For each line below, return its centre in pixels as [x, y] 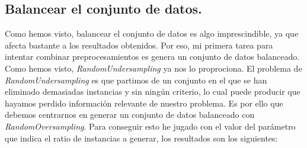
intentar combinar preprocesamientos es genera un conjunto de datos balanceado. [152, 57]
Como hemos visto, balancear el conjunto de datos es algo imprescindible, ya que [152, 33]
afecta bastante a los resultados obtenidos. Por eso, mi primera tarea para [139, 45]
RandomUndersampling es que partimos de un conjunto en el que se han [136, 80]
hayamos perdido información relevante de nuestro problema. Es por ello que [144, 103]
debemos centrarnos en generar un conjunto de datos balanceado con [130, 115]
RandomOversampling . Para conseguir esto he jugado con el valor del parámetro [150, 126]
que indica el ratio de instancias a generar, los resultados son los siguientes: [141, 138]
